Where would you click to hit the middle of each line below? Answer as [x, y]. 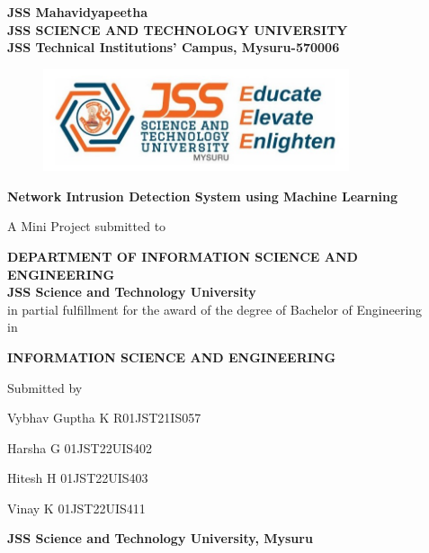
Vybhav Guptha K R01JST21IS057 [104, 418]
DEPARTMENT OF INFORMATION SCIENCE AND [183, 256]
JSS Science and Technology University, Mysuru [160, 538]
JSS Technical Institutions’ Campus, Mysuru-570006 [174, 47]
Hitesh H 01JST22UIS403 [78, 478]
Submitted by [45, 387]
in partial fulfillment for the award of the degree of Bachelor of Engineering [215, 309]
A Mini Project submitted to [87, 226]
